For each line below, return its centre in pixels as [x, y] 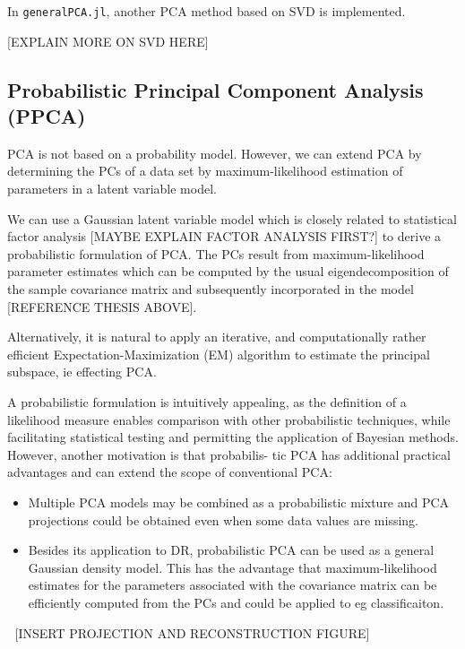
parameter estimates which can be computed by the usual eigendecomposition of [228, 271]
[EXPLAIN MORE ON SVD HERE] [108, 41]
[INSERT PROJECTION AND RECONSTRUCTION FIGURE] [192, 632]
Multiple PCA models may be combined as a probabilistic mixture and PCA [239, 502]
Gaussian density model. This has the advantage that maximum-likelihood [232, 567]
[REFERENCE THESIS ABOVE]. [102, 306]
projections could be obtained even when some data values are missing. [224, 519]
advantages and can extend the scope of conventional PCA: [170, 472]
